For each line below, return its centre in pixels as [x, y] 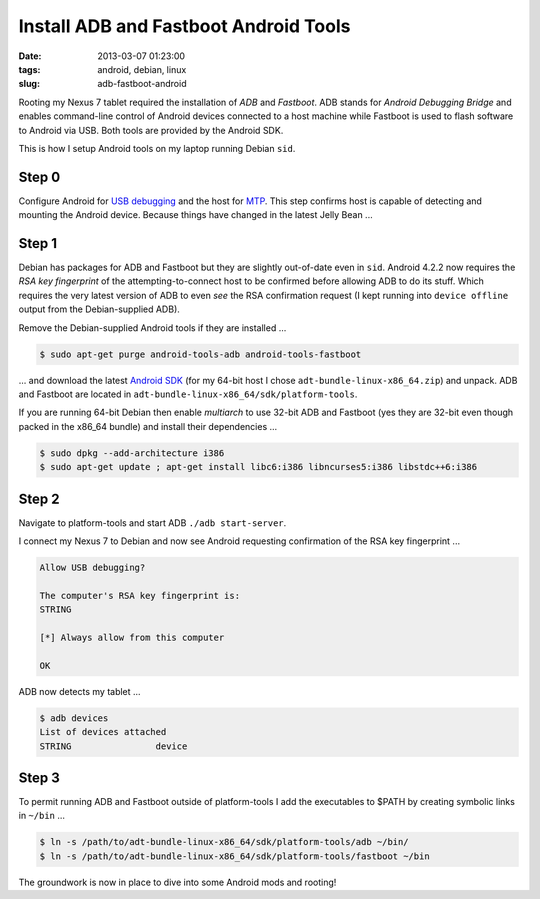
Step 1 [38, 243]
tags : [29, 69]
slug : [29, 84]
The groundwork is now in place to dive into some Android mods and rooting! [177, 882]
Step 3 [39, 777]
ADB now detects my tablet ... [79, 691]
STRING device [113, 746]
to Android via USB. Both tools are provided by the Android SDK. [151, 130]
